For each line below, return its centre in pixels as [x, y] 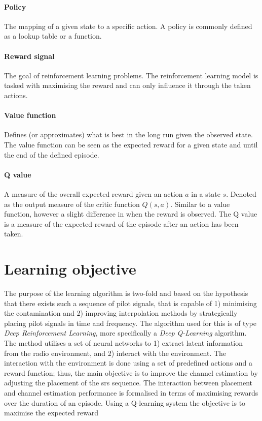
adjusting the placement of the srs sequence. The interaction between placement [128, 383]
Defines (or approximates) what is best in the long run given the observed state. [128, 134]
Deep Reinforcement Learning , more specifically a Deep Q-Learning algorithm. [125, 333]
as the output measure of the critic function [72, 204]
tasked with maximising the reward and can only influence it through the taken [127, 85]
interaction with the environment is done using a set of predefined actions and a [128, 363]
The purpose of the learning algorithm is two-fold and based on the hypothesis [126, 293]
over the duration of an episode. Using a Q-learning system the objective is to [125, 402]
